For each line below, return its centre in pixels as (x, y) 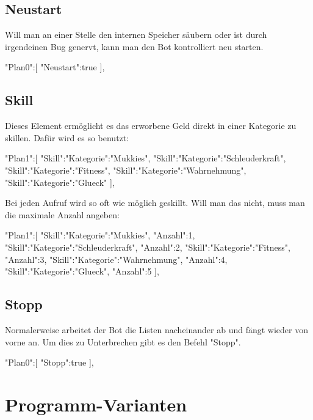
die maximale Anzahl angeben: (62, 214)
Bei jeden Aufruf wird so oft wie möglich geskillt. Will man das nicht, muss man (155, 203)
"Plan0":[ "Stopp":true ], (49, 362)
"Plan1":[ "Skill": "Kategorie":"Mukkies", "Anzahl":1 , (100, 235)
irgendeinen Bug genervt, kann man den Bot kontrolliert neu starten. (134, 46)
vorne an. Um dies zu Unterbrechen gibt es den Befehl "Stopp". (123, 341)
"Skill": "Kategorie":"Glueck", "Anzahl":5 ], (82, 271)
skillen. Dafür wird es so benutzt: (67, 137)
